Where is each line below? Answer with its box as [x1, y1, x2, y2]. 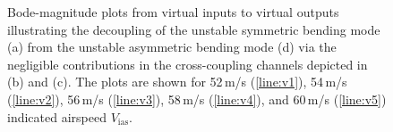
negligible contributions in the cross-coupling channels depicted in [7, 54, 368, 73]
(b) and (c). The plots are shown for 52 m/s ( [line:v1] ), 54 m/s [7, 72, 347, 91]
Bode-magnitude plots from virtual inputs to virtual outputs [7, 3, 339, 21]
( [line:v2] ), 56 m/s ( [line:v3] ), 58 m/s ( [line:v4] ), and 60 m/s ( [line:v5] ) [7, 89, 387, 108]
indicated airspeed [7, 107, 107, 126]
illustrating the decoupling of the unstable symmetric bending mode [7, 20, 380, 38]
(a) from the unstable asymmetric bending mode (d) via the [7, 37, 337, 56]
